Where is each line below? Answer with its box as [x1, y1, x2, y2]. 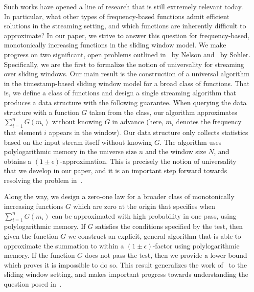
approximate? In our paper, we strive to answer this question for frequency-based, [4, 30, 250, 40]
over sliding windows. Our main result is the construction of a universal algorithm [4, 68, 250, 79]
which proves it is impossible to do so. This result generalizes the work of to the [4, 259, 247, 270]
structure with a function [4, 107, 79, 117]
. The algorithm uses [160, 136, 222, 147]
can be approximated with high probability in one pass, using [52, 210, 236, 221]
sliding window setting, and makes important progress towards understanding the [4, 269, 248, 279]
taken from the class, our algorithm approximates [89, 107, 237, 117]
